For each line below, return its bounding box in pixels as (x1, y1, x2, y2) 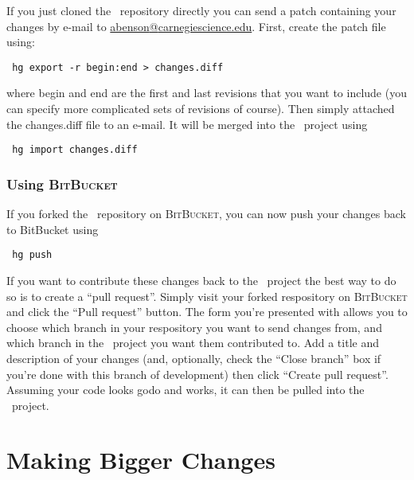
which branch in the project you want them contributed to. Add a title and (6, 334, 379, 351)
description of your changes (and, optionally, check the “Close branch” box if (6, 349, 381, 366)
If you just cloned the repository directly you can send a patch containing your (6, 2, 396, 18)
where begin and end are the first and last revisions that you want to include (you (6, 84, 407, 101)
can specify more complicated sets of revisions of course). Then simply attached (6, 100, 395, 117)
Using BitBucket (6, 174, 118, 193)
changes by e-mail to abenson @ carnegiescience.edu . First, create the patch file (6, 18, 386, 34)
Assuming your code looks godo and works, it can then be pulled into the (6, 381, 365, 398)
